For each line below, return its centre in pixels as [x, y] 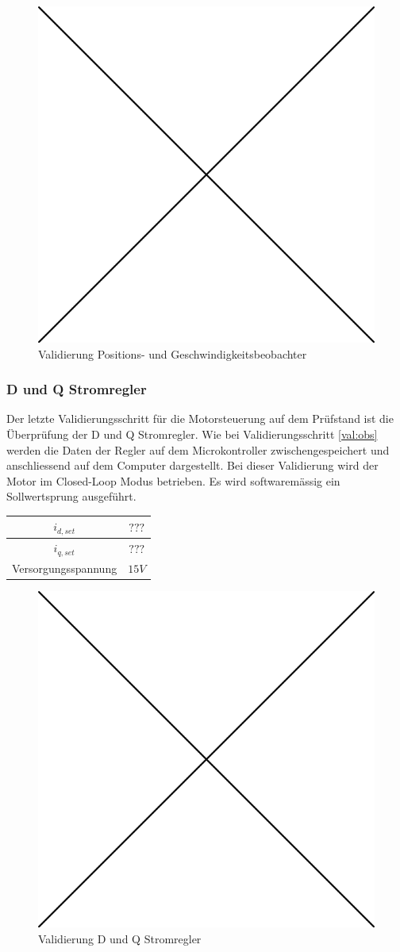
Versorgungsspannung [65, 568]
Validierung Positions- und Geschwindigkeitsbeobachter [173, 353]
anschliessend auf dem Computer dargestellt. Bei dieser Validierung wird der [192, 465]
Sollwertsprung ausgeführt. [71, 496]
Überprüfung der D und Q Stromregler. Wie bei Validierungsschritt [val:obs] [192, 434]
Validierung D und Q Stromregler [120, 938]
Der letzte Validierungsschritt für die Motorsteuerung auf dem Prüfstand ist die [200, 418]
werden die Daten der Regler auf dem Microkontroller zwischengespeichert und [198, 449]
